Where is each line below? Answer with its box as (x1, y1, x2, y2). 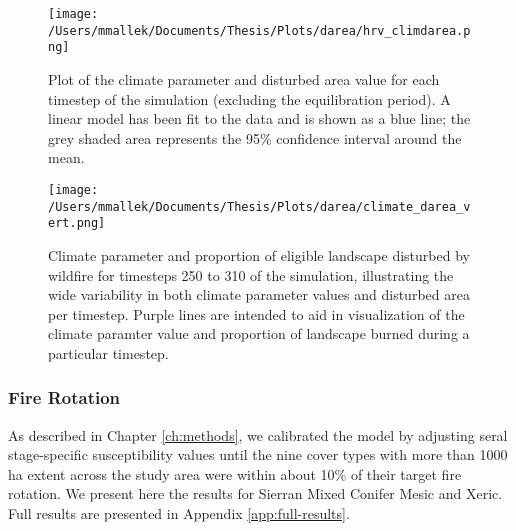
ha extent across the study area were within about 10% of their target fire (8, 463, 462, 484)
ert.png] (48, 216, 106, 231)
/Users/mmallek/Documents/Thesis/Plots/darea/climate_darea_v (48, 199, 471, 214)
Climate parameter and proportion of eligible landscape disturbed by (48, 244, 470, 265)
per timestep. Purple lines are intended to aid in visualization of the (48, 303, 465, 324)
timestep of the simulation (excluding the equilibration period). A (48, 88, 451, 109)
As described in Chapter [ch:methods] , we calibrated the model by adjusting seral (8, 424, 508, 445)
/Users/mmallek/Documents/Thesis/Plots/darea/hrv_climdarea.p (48, 23, 471, 38)
